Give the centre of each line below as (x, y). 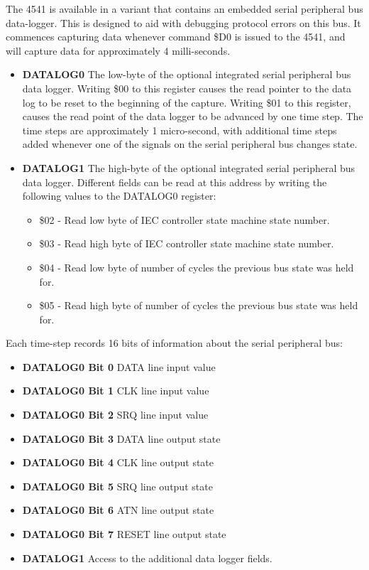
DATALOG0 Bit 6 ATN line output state (118, 510)
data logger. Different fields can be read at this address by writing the (175, 182)
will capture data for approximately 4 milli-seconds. (118, 50)
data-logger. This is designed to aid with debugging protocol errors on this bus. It (183, 22)
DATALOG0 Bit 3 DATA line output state (121, 438)
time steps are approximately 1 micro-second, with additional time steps (180, 130)
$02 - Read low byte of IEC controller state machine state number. (184, 219)
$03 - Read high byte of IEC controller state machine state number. (187, 243)
